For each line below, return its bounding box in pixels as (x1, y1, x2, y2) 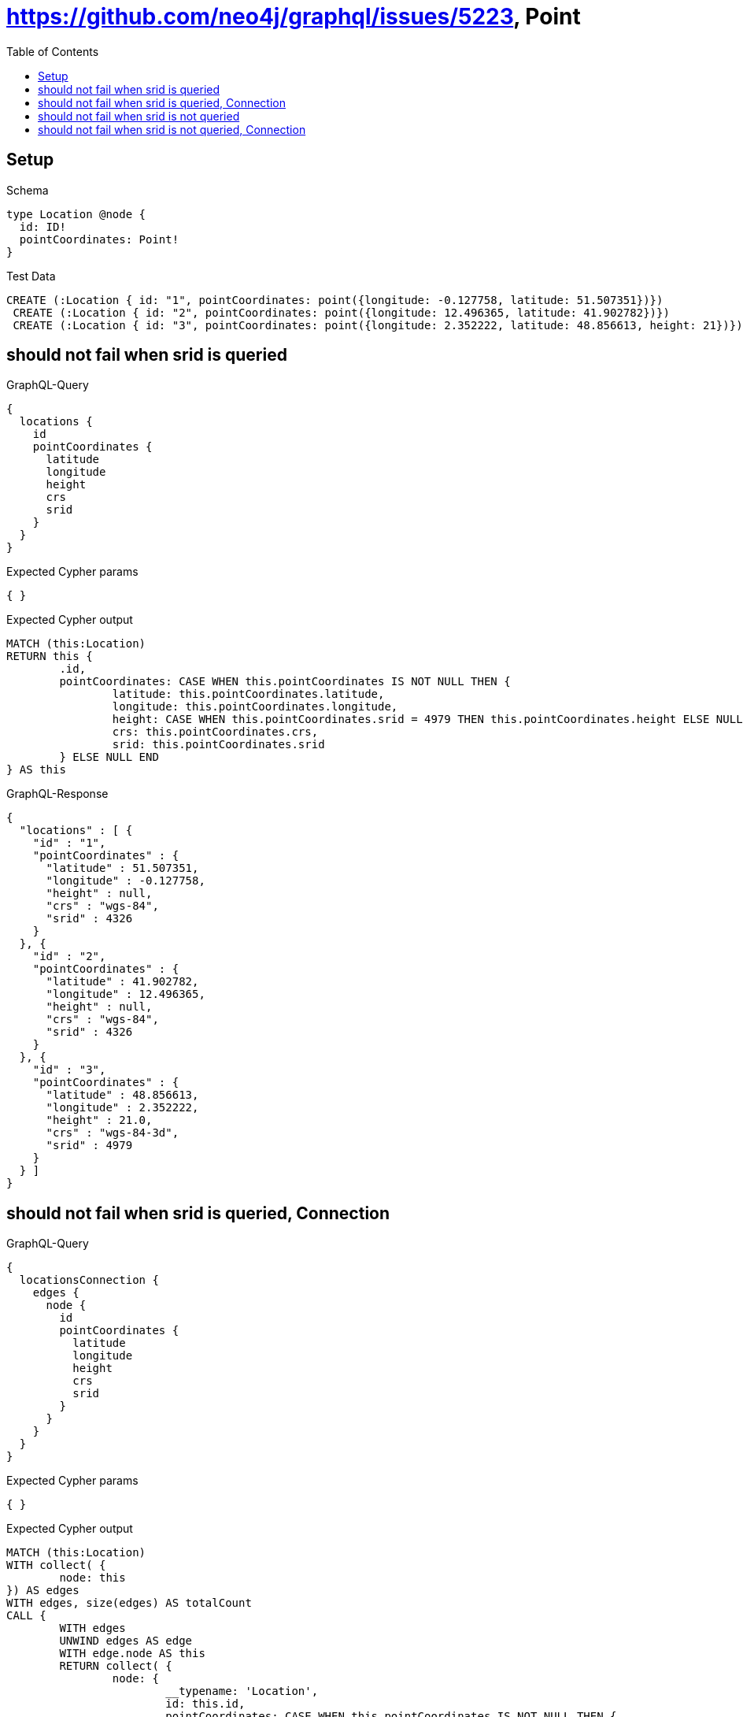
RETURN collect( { (59, 1660, 172, 1673)
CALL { (6, 1609, 46, 1622)
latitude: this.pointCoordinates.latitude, (112, 688, 385, 701)
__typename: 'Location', (165, 1685, 319, 1698)
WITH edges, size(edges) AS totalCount (6, 1596, 252, 1610)
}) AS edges (6, 1584, 79, 1597)
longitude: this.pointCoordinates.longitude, (112, 700, 398, 714)
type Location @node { (6, 207, 146, 221)
